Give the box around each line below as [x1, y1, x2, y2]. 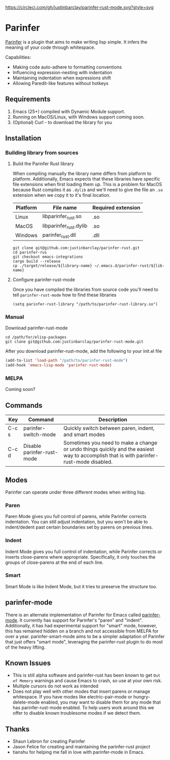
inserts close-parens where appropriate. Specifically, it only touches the [5, 554, 156, 560]
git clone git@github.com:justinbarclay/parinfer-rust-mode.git [5, 339, 144, 345]
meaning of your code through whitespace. [5, 44, 96, 50]
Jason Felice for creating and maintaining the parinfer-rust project [12, 744, 150, 750]
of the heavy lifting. [5, 644, 46, 650]
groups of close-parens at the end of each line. [5, 559, 104, 565]
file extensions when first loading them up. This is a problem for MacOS [12, 181, 162, 188]
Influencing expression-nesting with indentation [12, 69, 112, 75]
